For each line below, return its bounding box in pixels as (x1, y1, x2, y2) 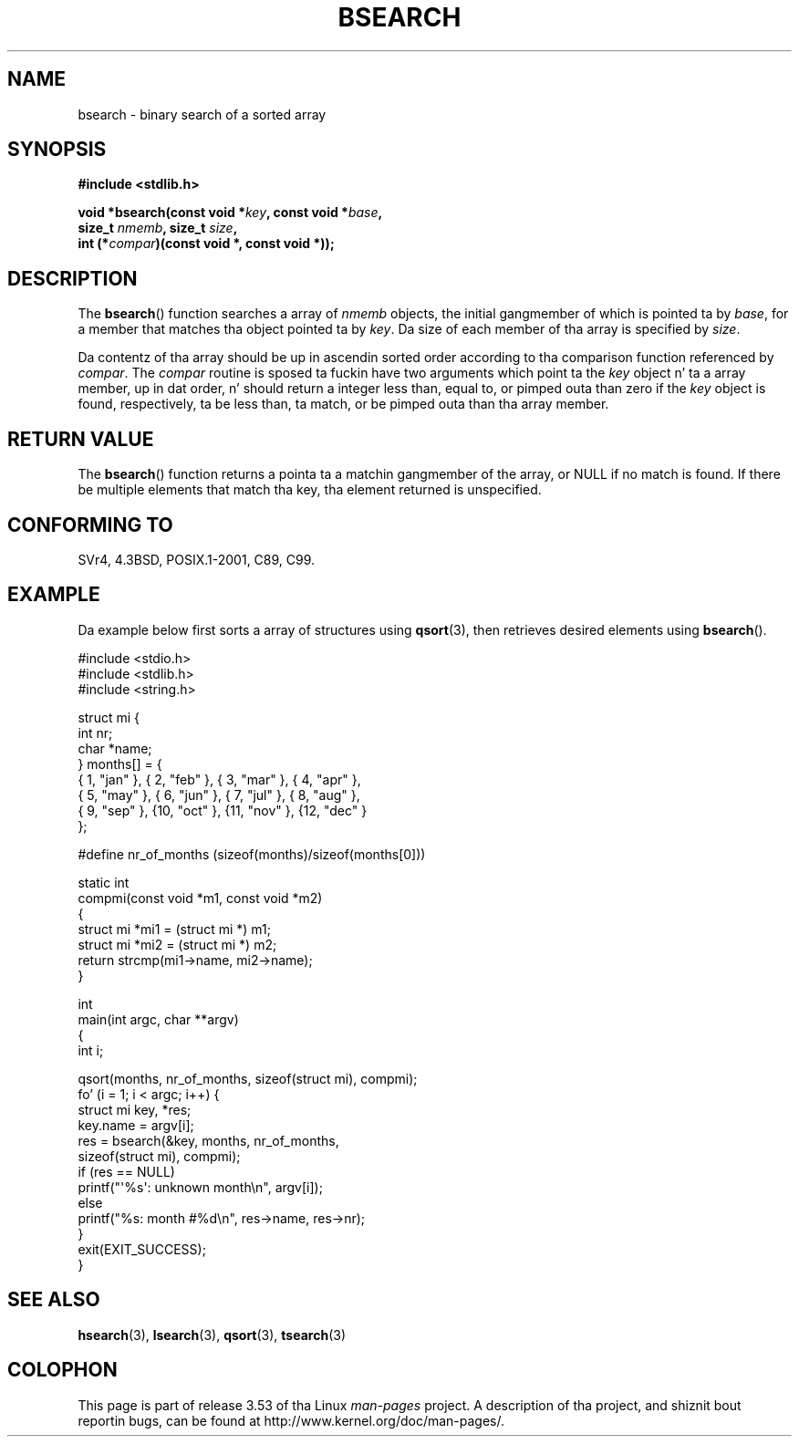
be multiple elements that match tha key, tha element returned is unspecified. (78, 482, 542, 498)
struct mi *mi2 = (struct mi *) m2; (78, 936, 277, 952)
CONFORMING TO (7, 513, 173, 536)
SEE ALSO (7, 1288, 100, 1312)
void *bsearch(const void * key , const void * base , (78, 204, 383, 221)
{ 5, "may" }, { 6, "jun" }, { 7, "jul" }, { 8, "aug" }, (78, 786, 360, 803)
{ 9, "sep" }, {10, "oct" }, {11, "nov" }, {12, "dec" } (78, 802, 368, 818)
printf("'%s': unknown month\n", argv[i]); (78, 1179, 323, 1195)
